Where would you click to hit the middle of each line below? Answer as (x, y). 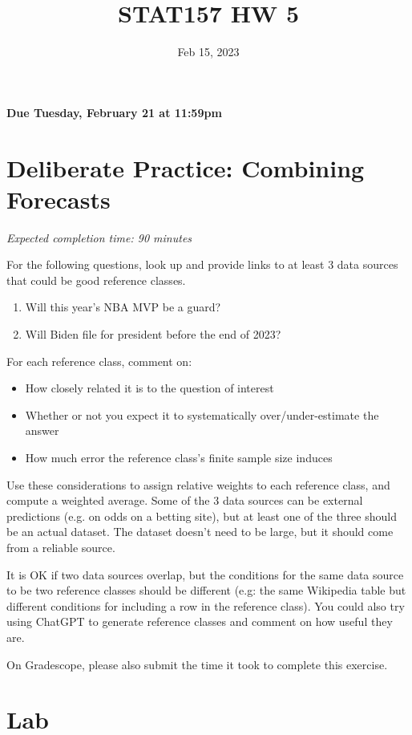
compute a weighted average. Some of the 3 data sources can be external (185, 500)
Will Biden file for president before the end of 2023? (153, 334)
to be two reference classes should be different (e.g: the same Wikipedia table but (206, 590)
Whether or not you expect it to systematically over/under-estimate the (202, 414)
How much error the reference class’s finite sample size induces (179, 457)
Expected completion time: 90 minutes (99, 237)
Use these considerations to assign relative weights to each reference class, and (198, 484)
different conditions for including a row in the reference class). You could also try (206, 605)
